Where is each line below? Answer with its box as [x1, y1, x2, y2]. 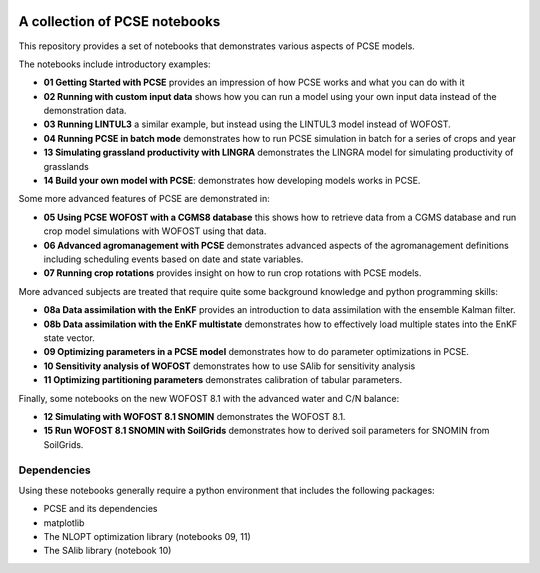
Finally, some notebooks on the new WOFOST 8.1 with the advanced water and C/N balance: [18, 392, 400, 404]
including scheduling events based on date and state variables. [43, 253, 304, 265]
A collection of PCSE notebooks [18, 13, 221, 30]
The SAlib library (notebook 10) [43, 545, 172, 557]
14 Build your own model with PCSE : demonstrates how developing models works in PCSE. [43, 175, 421, 187]
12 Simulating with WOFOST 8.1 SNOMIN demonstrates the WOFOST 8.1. [43, 410, 346, 422]
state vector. [43, 331, 95, 344]
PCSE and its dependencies [43, 503, 158, 515]
